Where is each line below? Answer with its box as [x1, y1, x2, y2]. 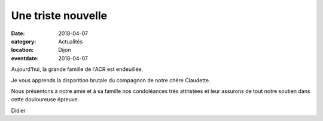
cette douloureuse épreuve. [11, 96, 80, 103]
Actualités [58, 38, 83, 45]
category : [11, 38, 36, 45]
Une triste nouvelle [11, 9, 108, 22]
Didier [11, 107, 26, 114]
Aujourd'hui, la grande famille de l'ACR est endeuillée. [11, 66, 144, 73]
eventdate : [11, 54, 39, 62]
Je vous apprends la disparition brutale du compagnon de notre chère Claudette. [11, 76, 211, 83]
